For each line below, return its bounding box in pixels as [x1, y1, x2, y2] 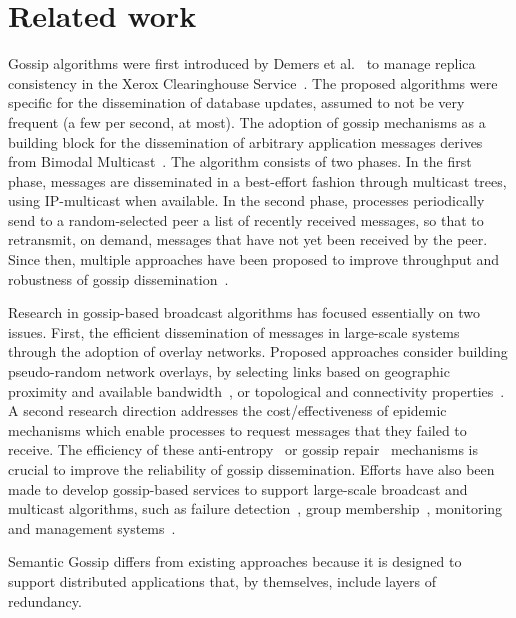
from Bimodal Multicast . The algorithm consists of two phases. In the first [8, 151, 472, 172]
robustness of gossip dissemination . [8, 268, 229, 289]
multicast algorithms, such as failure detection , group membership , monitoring [8, 498, 503, 519]
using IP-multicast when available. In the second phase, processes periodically [8, 190, 485, 211]
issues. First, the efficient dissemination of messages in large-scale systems [8, 321, 460, 342]
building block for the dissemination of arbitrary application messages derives [8, 131, 483, 152]
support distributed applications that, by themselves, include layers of [8, 570, 437, 591]
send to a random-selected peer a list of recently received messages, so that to [8, 209, 484, 230]
